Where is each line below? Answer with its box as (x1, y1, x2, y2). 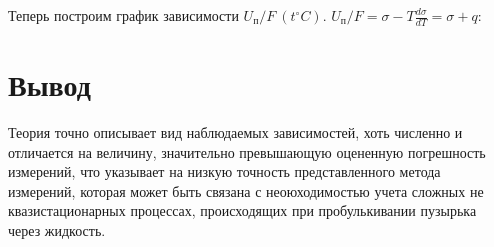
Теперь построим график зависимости (8, 5, 239, 25)
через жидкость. (8, 219, 106, 240)
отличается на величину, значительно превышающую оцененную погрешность (8, 141, 486, 162)
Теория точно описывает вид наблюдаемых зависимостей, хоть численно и (8, 121, 463, 142)
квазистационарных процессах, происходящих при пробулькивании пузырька (8, 200, 477, 221)
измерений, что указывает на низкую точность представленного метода (8, 161, 441, 182)
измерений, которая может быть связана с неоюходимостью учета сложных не (8, 180, 484, 201)
